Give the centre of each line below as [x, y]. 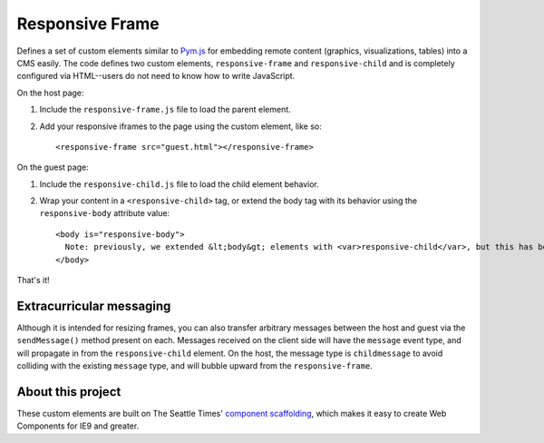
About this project [69, 392]
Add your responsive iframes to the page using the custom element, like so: [180, 126]
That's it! [33, 281]
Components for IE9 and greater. [78, 426]
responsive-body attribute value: [105, 213]
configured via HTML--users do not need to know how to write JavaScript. [156, 76]
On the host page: [50, 93]
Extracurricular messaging [94, 305]
